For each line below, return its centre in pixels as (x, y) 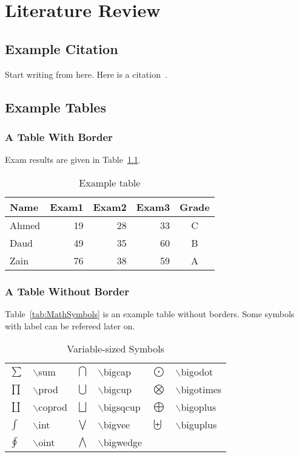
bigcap (117, 372)
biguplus (199, 425)
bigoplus (199, 407)
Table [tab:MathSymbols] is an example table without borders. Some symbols (150, 313)
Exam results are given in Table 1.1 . (73, 160)
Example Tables (55, 107)
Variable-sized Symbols (116, 349)
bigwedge (123, 442)
